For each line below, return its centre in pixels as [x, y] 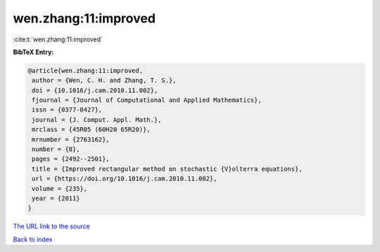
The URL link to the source [52, 226]
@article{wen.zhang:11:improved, [85, 71]
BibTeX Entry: [33, 52]
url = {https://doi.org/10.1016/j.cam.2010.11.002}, [125, 179]
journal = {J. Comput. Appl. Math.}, [97, 120]
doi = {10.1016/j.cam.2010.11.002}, [95, 90]
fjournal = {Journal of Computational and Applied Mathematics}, [147, 100]
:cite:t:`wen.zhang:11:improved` [58, 39]
